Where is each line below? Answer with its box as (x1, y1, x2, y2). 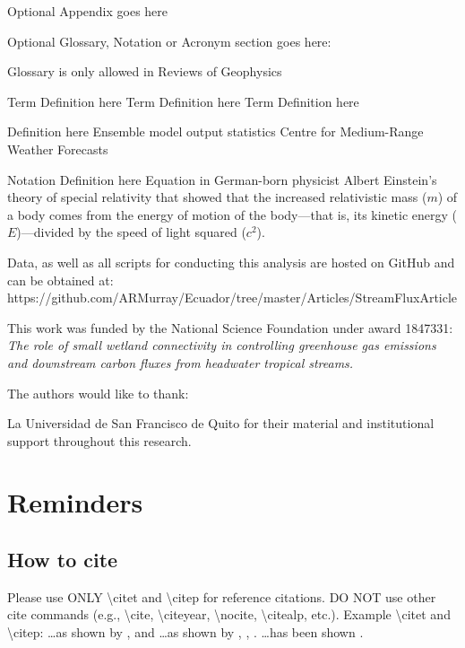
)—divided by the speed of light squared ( (16, 223, 246, 241)
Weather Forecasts (7, 139, 108, 158)
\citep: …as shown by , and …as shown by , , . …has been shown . (7, 623, 364, 642)
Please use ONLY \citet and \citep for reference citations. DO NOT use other (7, 587, 436, 606)
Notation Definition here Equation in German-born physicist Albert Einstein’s (7, 170, 437, 188)
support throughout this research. (7, 431, 192, 450)
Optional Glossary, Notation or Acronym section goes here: (7, 31, 332, 50)
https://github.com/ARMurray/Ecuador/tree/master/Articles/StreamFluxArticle (7, 288, 458, 307)
